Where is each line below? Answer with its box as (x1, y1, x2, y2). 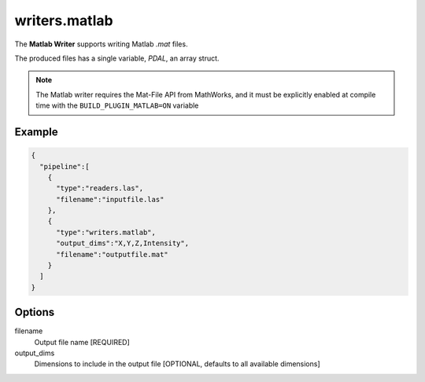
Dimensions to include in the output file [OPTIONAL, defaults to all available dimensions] (34, 359, 320, 369)
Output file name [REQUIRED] (34, 337, 130, 347)
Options (14, 306, 55, 319)
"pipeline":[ (39, 162, 90, 171)
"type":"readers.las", (56, 184, 144, 193)
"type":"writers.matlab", (56, 228, 157, 237)
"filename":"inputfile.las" (56, 195, 164, 204)
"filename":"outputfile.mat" (56, 250, 168, 259)
